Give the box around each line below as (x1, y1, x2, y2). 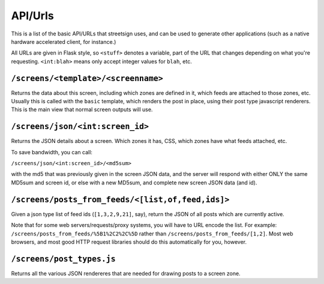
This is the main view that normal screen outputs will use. (11, 106, 153, 113)
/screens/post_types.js (11, 254, 116, 264)
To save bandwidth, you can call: (11, 148, 93, 156)
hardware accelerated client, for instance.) (11, 38, 116, 45)
